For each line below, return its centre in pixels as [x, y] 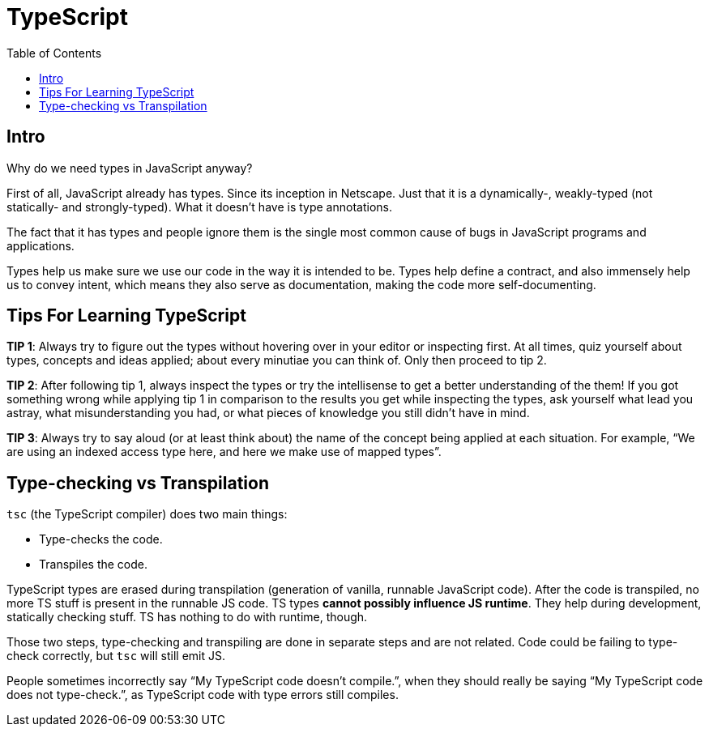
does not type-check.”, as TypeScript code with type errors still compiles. [203, 695]
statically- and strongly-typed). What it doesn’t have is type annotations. [199, 207]
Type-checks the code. [101, 539]
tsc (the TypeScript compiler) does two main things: [147, 514]
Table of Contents [54, 53]
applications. [41, 245]
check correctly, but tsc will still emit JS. [116, 656]
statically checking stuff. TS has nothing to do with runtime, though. [187, 617]
